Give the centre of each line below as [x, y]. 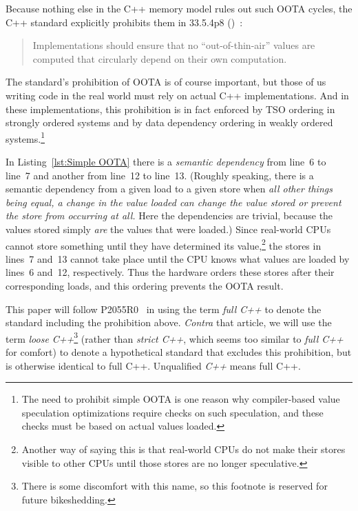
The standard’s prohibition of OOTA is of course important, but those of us [166, 82]
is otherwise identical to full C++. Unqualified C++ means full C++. [153, 365]
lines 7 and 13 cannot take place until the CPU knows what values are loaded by [178, 258]
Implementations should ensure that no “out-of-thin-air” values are [174, 45]
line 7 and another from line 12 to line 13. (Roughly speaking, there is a [160, 175]
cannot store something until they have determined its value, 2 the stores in [164, 244]
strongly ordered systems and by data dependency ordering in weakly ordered [169, 122]
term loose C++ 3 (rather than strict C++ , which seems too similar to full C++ [175, 337]
